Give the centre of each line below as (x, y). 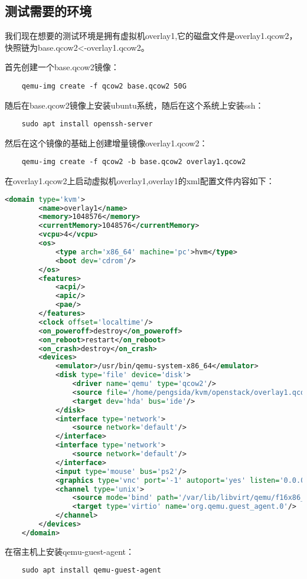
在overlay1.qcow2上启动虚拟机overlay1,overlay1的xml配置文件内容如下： (140, 181)
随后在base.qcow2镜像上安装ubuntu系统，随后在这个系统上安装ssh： (134, 105)
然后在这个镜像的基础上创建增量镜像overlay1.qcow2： (106, 143)
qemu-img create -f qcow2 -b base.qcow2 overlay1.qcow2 (134, 162)
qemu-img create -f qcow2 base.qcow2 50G (104, 86)
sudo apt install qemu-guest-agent (91, 570)
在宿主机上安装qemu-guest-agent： (70, 551)
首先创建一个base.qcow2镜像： (62, 67)
